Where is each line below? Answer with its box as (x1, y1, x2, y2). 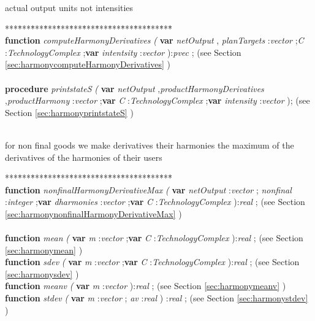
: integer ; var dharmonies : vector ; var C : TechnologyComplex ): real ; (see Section (5, 195, 305, 208)
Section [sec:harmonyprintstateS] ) (5, 106, 134, 118)
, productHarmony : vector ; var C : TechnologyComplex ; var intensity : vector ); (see (5, 94, 310, 107)
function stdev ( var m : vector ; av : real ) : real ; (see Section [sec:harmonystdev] (5, 292, 308, 304)
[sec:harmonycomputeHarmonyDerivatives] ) (5, 58, 170, 71)
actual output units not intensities (5, 1, 134, 14)
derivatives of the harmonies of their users (5, 150, 162, 163)
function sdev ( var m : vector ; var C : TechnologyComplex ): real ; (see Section (5, 255, 300, 268)
